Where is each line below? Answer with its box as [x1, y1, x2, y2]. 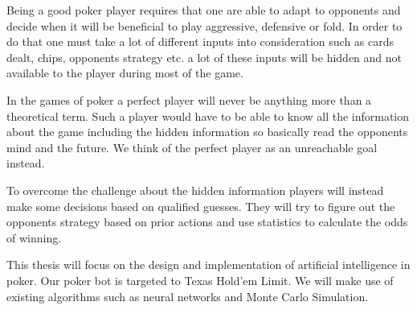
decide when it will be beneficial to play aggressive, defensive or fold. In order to [6, 17, 403, 34]
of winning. [6, 229, 62, 246]
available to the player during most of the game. [6, 64, 243, 81]
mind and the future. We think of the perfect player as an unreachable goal [6, 138, 378, 155]
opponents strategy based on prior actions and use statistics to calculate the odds [6, 213, 408, 230]
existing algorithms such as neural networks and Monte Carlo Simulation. [6, 287, 369, 304]
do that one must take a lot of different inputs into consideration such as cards [6, 33, 395, 50]
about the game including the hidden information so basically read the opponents [6, 123, 408, 140]
